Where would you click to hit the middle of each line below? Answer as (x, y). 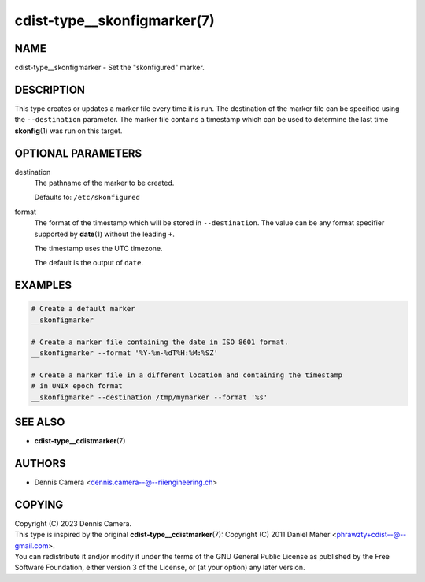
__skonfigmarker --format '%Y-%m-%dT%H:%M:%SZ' (124, 353)
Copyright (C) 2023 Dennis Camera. (73, 523)
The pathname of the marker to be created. (104, 183)
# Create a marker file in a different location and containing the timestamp (187, 375)
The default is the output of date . (89, 263)
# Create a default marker (83, 309)
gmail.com (31, 545)
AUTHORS (41, 463)
